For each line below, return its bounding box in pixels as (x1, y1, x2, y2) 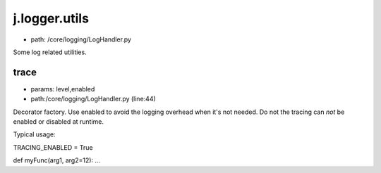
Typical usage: (13, 130, 56, 139)
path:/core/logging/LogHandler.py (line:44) (30, 95, 157, 103)
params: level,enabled (30, 84, 95, 93)
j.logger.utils (13, 11, 90, 26)
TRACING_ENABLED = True (13, 143, 93, 151)
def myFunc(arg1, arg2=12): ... (13, 156, 101, 165)
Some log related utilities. (13, 48, 87, 56)
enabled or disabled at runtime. (13, 117, 104, 126)
